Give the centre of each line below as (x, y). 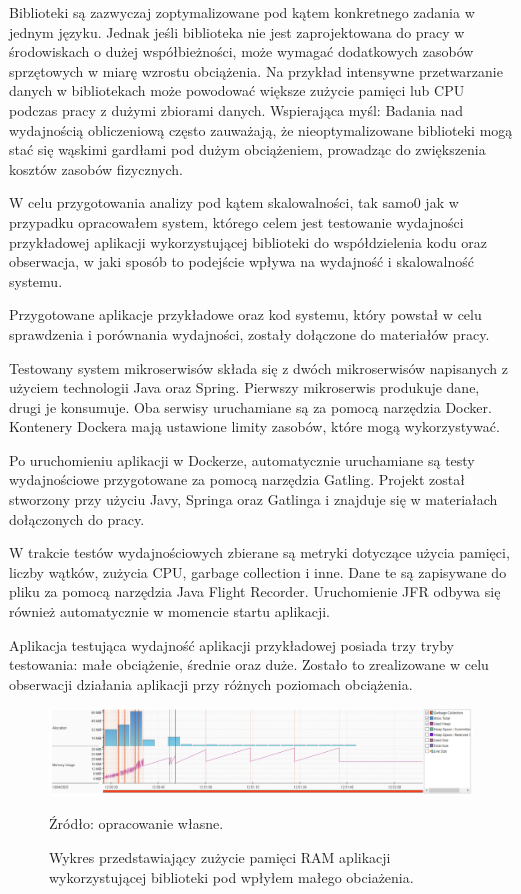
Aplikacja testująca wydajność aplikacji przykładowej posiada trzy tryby (231, 644)
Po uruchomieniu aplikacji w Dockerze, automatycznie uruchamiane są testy (242, 459)
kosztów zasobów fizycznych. (96, 168)
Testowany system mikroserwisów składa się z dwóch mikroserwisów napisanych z (259, 367)
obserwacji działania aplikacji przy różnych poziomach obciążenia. (211, 683)
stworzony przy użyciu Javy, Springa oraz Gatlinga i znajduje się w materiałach (253, 499)
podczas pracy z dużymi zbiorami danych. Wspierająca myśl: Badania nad (236, 109)
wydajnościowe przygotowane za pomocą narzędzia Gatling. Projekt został (237, 479)
